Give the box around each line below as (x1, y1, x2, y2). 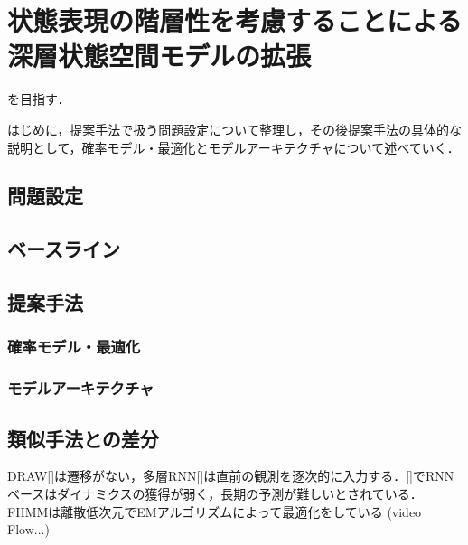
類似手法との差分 (7, 424, 159, 452)
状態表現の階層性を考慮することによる (7, 2, 463, 39)
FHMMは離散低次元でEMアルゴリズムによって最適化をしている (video (7, 502, 422, 521)
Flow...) (7, 520, 50, 539)
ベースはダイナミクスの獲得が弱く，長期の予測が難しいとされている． (7, 484, 423, 503)
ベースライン (7, 235, 120, 263)
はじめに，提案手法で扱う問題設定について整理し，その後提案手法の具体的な (7, 119, 462, 138)
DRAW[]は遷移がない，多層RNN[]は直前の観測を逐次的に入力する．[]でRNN (7, 466, 454, 485)
